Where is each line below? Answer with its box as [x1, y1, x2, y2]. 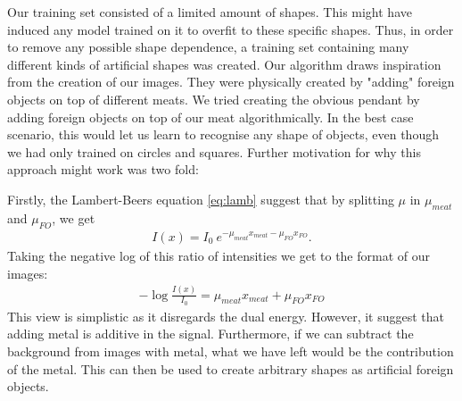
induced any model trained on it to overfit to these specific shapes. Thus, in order [7, 20, 454, 38]
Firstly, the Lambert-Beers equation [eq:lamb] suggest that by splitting [7, 189, 394, 208]
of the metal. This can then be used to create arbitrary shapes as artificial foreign [7, 359, 454, 378]
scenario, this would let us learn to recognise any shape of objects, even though [7, 125, 439, 144]
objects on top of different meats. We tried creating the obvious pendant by [7, 89, 420, 108]
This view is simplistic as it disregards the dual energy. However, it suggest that [7, 306, 445, 325]
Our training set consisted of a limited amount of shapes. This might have [7, 3, 412, 21]
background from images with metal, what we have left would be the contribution [7, 341, 454, 360]
